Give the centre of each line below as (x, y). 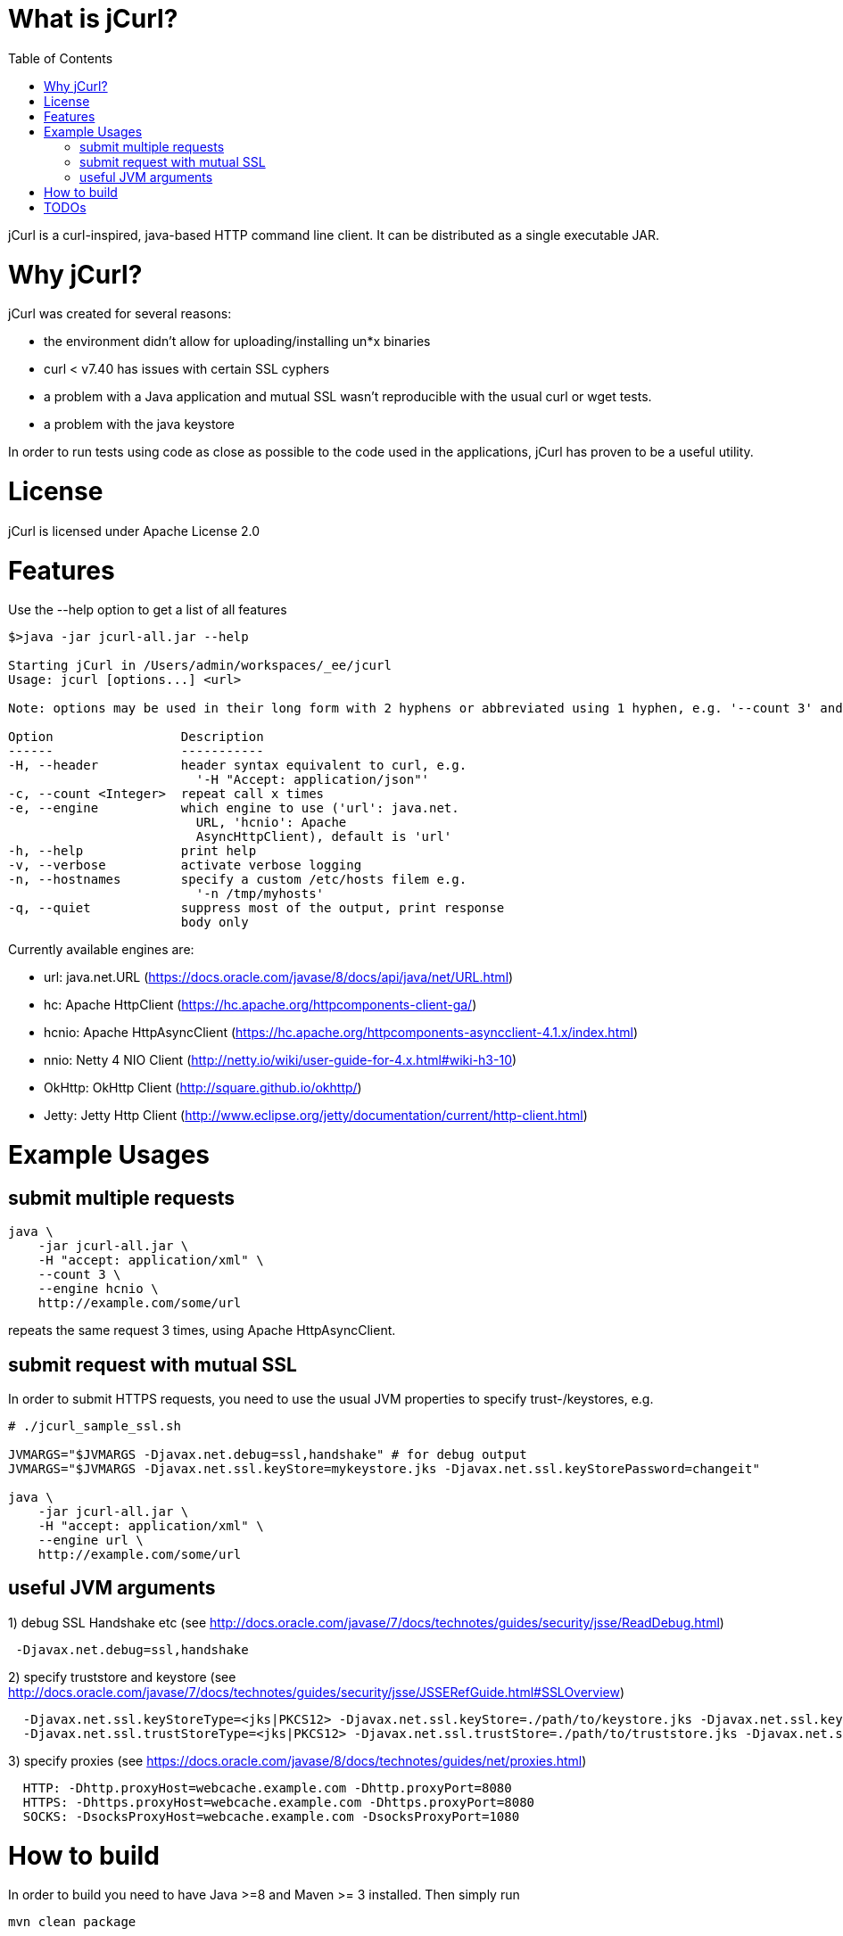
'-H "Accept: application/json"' (313, 780)
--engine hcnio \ (98, 1289)
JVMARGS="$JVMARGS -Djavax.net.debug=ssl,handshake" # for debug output (268, 1455)
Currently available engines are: (101, 950)
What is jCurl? (93, 19)
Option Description (136, 737)
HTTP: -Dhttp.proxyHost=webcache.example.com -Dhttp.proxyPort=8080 (267, 1788)
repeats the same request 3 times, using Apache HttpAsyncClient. (202, 1330)
